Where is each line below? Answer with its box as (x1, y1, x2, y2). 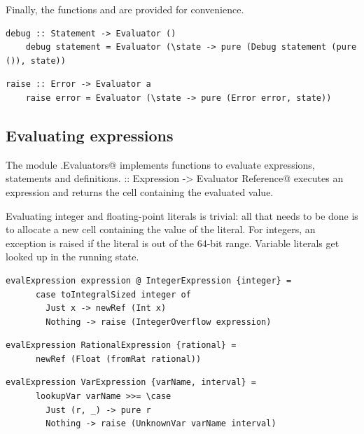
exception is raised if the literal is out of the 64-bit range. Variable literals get (6, 235, 339, 250)
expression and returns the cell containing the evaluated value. (6, 184, 274, 199)
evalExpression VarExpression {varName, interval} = (6, 377, 256, 388)
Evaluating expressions (6, 124, 174, 146)
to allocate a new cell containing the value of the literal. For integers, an (6, 222, 316, 237)
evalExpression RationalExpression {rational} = (6, 340, 237, 351)
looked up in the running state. (6, 249, 139, 264)
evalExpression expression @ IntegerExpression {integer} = (6, 275, 292, 286)
